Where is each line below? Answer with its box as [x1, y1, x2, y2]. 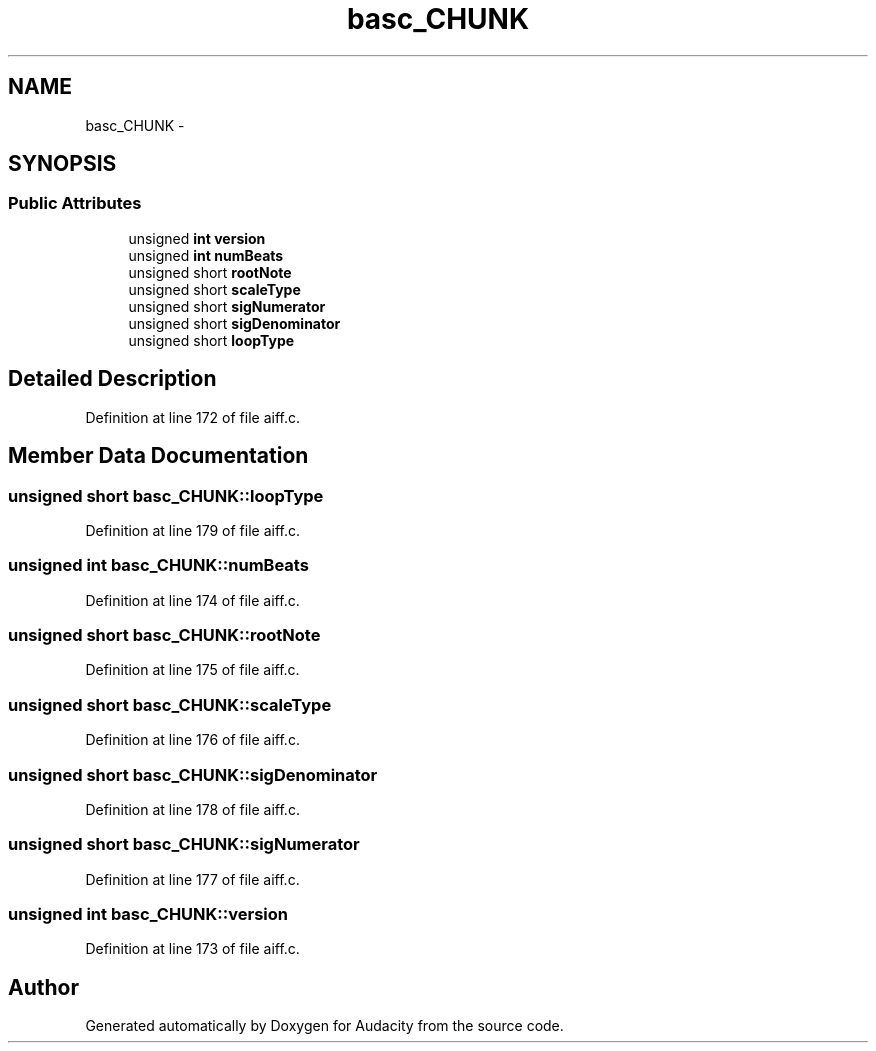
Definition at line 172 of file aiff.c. [85, 408, 301, 426]
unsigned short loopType [128, 331, 295, 349]
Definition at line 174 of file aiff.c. [85, 591, 300, 609]
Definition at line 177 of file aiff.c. [85, 870, 300, 888]
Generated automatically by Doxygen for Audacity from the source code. [85, 1017, 564, 1035]
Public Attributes [8, 193, 142, 214]
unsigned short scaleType [128, 280, 301, 298]
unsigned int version [128, 229, 266, 247]
